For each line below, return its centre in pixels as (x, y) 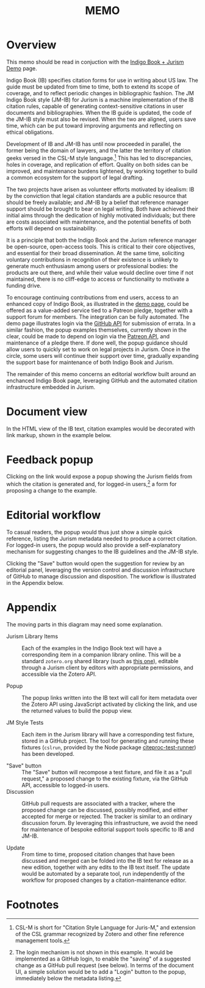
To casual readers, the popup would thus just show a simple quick (89, 532)
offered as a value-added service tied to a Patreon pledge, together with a (99, 310)
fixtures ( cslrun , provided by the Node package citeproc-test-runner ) (109, 747)
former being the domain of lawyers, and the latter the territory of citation (99, 150)
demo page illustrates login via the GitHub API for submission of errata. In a (101, 323)
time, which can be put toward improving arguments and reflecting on (94, 125)
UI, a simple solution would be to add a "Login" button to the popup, (101, 972)
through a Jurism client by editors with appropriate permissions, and (107, 667)
